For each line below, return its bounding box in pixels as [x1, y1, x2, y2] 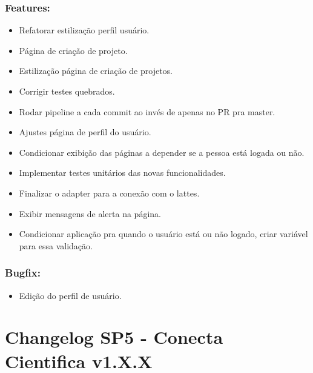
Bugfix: [5, 265, 41, 280]
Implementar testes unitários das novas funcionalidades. [19, 166, 226, 179]
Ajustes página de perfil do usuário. [19, 126, 151, 138]
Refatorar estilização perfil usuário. [19, 24, 150, 36]
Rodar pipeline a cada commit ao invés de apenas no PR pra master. [19, 105, 275, 118]
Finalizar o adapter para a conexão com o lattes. [19, 186, 200, 199]
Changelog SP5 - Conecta [5, 324, 223, 349]
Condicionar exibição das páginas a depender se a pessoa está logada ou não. [19, 146, 305, 158]
